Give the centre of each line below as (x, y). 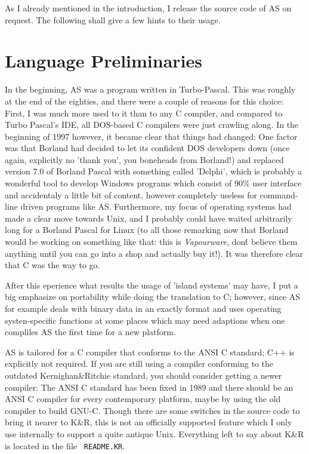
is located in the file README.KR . (65, 445)
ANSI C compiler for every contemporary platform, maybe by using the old (143, 399)
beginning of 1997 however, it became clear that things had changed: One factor (151, 136)
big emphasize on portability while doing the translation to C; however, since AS (153, 297)
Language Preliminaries (104, 61)
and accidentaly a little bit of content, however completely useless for (131, 194)
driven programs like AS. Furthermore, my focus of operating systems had (156, 206)
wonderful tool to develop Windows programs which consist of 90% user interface (153, 183)
